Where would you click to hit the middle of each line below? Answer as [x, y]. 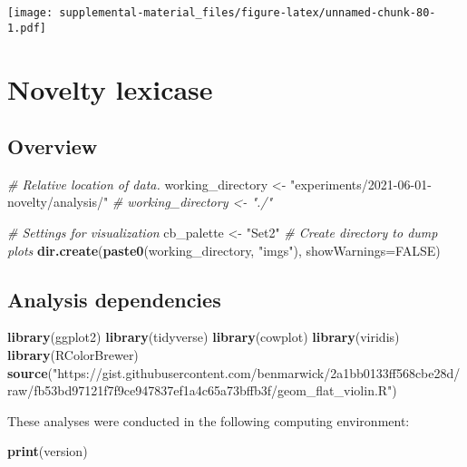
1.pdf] [27, 28]
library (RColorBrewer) [73, 355]
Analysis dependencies [114, 299]
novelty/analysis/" [58, 202]
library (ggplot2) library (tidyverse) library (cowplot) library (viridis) [204, 337]
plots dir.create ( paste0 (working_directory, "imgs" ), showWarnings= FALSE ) [224, 250]
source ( [30, 372]
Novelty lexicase [110, 88]
